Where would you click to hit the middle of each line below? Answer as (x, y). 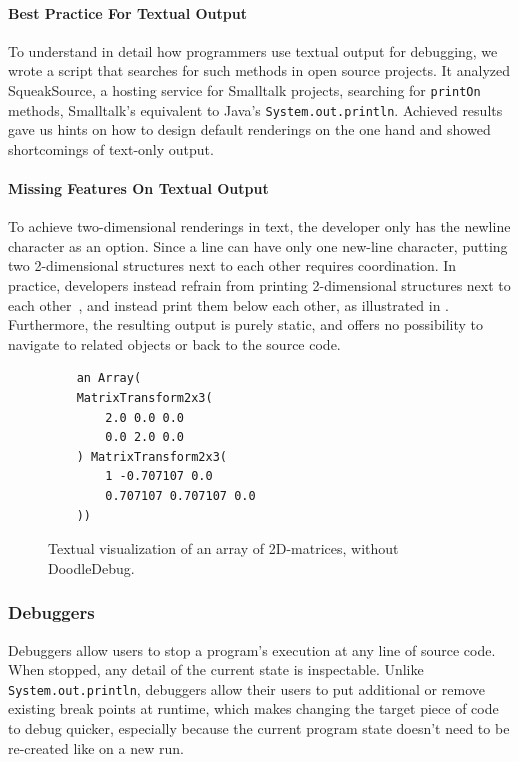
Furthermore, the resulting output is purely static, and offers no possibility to (245, 324)
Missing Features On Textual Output (138, 188)
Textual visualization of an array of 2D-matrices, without (223, 548)
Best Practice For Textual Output (127, 12)
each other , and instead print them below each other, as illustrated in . (229, 304)
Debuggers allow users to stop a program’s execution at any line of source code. (252, 649)
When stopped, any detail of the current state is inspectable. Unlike (216, 669)
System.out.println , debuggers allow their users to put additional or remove (246, 688)
